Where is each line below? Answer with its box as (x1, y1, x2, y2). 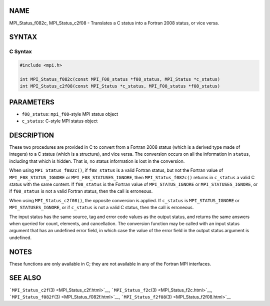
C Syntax (9, 48, 32, 55)
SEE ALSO (9, 274, 41, 282)
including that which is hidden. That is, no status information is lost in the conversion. (9, 158, 185, 164)
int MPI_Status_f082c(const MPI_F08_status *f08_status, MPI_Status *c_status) (19, 76, 220, 82)
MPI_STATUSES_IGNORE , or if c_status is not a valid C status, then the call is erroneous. (9, 205, 194, 211)
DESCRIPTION (9, 131, 54, 139)
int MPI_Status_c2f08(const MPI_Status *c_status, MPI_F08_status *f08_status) (19, 83, 220, 89)
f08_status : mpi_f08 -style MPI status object (21, 111, 118, 117)
